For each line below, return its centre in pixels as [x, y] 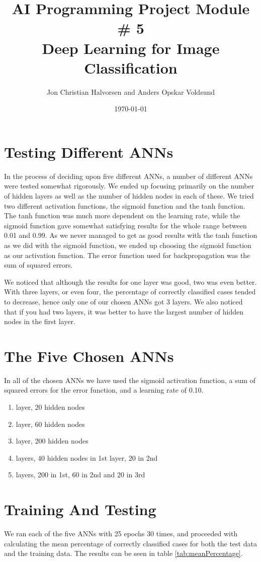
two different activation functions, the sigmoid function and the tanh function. [125, 205]
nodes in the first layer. [40, 321]
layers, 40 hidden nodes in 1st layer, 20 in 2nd [87, 457]
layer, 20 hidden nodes [50, 407]
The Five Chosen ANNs [89, 356]
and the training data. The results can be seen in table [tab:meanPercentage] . [123, 553]
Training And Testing [80, 509]
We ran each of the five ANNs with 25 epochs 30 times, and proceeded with [121, 534]
